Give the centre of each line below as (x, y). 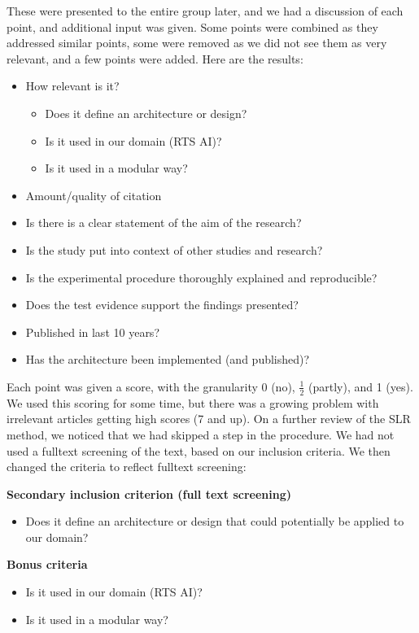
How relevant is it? (72, 86)
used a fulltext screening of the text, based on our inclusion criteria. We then (199, 450)
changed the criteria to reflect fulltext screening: (127, 467)
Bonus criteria (47, 564)
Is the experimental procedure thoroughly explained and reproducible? (201, 277)
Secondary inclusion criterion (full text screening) (149, 493)
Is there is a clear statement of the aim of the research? (164, 223)
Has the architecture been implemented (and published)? (168, 359)
